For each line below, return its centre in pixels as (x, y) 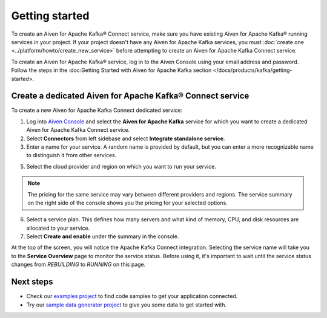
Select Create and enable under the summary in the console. (103, 236)
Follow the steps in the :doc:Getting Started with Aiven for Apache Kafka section (111, 70)
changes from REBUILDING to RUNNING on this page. (78, 264)
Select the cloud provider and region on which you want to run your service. (121, 166)
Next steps (32, 282)
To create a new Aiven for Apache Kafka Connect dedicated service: (97, 110)
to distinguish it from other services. (71, 155)
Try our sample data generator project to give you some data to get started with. (127, 305)
